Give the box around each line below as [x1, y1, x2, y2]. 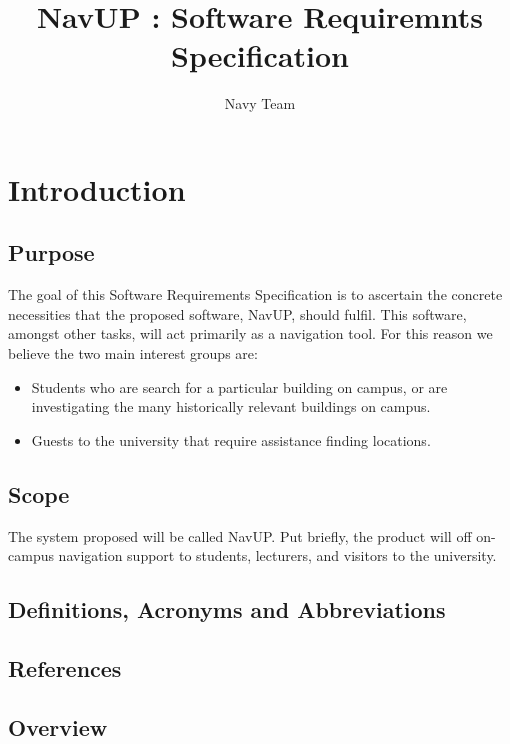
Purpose [8, 237, 95, 268]
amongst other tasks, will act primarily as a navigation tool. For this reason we [8, 323, 493, 344]
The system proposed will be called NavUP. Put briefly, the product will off [8, 525, 472, 546]
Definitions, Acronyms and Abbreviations [8, 594, 446, 625]
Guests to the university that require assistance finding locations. [31, 429, 431, 450]
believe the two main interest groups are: [8, 343, 258, 364]
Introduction [8, 168, 186, 209]
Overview [8, 711, 108, 742]
